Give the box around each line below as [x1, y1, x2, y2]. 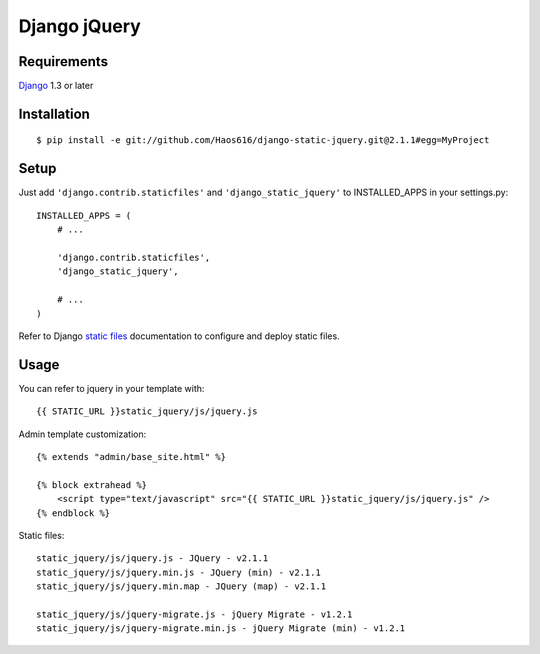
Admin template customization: [18, 428, 147, 440]
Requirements [18, 53, 109, 70]
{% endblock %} [36, 507, 111, 519]
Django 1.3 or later [18, 80, 94, 92]
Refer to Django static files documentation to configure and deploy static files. [18, 330, 340, 342]
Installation [18, 105, 90, 122]
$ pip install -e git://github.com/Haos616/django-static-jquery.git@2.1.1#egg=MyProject [36, 135, 490, 146]
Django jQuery [18, 15, 142, 37]
